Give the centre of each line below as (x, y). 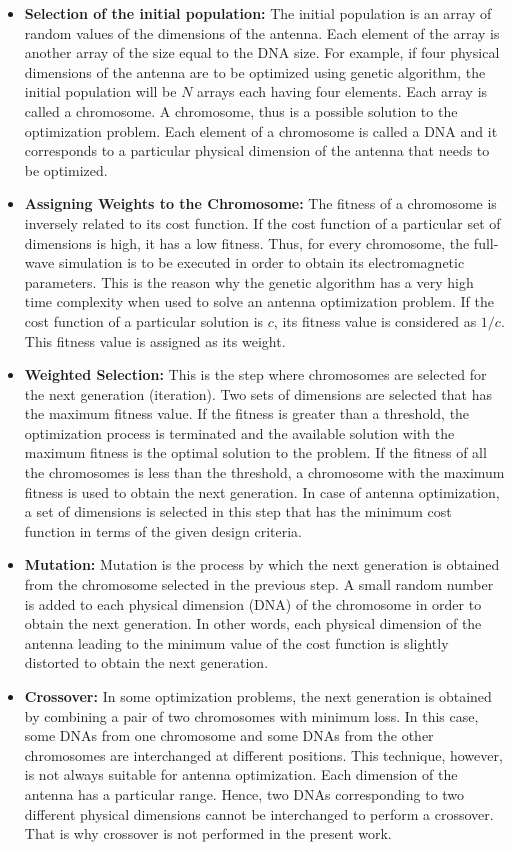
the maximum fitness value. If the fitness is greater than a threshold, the (247, 413)
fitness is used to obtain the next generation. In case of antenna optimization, (262, 491)
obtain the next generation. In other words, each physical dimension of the (253, 623)
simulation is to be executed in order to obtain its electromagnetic (261, 262)
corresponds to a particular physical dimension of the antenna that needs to (257, 150)
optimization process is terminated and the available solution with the (239, 432)
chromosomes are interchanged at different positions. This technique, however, (263, 754)
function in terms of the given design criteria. (163, 530)
